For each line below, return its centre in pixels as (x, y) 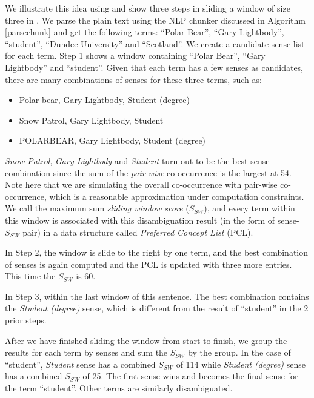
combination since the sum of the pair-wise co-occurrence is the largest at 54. (149, 172)
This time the (30, 276)
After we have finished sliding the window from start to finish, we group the (146, 340)
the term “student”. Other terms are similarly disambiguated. (119, 388)
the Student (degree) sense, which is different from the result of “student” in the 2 (157, 308)
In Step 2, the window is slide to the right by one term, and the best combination (157, 252)
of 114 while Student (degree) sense (241, 364)
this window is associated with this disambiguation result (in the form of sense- (152, 220)
